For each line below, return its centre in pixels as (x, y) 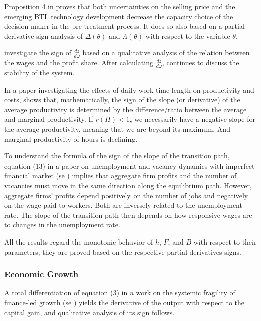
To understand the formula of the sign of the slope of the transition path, (117, 156)
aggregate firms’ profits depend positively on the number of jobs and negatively (126, 195)
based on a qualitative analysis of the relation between (166, 53)
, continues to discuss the (201, 63)
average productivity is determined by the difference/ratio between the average (125, 109)
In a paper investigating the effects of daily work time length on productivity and (129, 89)
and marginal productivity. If (49, 119)
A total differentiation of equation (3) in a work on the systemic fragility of (120, 293)
